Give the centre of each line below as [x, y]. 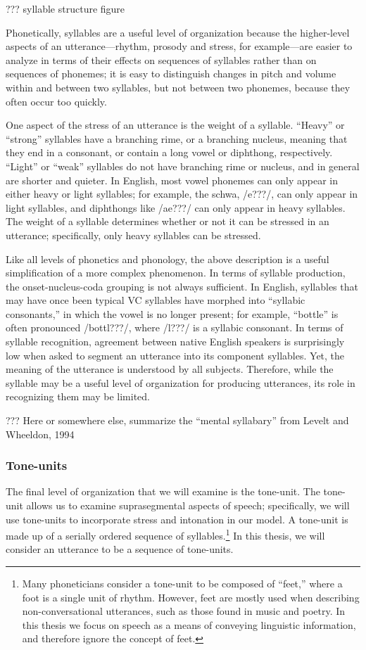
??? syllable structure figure [65, 8]
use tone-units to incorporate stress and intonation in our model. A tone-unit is [177, 519]
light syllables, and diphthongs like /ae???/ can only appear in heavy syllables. [176, 207]
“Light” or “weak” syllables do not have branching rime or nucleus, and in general [183, 166]
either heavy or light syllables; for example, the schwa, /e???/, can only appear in [182, 194]
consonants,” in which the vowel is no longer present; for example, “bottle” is [172, 313]
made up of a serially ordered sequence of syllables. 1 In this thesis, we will [165, 534]
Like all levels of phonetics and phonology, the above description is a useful [168, 259]
